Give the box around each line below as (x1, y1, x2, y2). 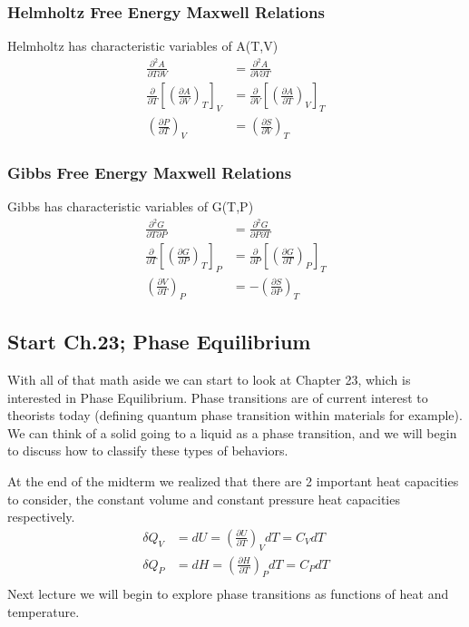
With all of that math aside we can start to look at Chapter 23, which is (7, 369, 411, 388)
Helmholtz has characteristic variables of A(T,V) (7, 36, 278, 55)
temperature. (7, 603, 80, 622)
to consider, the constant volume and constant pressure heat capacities (7, 489, 400, 508)
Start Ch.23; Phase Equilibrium (7, 328, 311, 356)
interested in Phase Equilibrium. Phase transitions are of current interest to (7, 387, 428, 407)
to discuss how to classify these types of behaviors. (7, 441, 288, 460)
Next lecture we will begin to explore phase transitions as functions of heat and (7, 584, 449, 603)
